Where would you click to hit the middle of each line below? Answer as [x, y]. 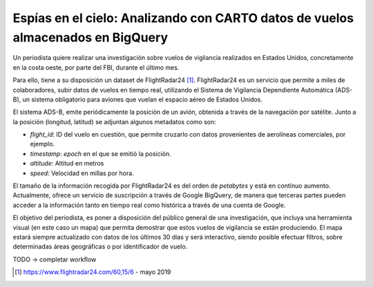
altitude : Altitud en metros [67, 164]
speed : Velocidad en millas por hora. [82, 173]
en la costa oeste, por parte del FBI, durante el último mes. [96, 67]
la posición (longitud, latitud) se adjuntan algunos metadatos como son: [115, 121]
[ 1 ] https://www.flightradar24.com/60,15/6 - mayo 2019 [93, 272]
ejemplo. [42, 144]
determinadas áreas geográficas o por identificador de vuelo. [100, 247]
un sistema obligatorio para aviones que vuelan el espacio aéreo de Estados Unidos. [142, 99]
